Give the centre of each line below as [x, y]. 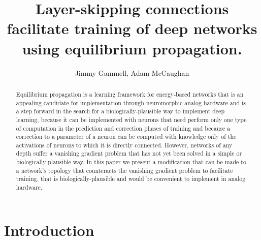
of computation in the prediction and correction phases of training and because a [123, 128]
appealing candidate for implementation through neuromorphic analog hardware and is [131, 102]
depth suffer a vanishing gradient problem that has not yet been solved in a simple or [129, 153]
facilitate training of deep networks [132, 28]
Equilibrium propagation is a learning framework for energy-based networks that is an [130, 94]
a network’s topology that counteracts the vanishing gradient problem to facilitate [124, 170]
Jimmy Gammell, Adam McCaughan [132, 72]
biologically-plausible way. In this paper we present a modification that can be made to [131, 162]
